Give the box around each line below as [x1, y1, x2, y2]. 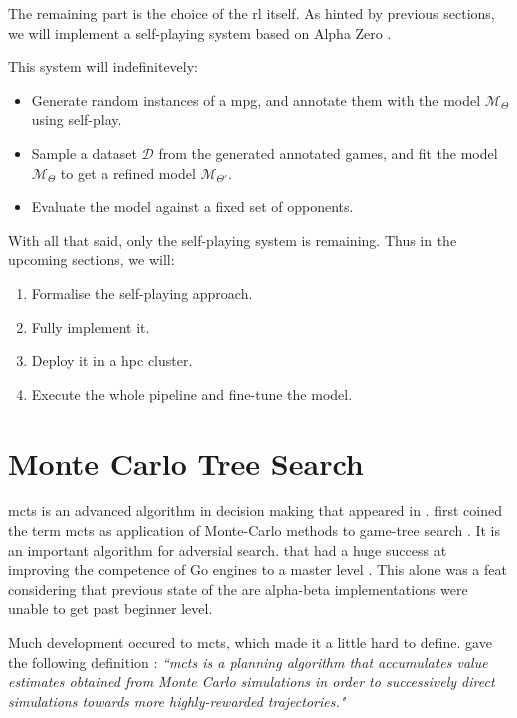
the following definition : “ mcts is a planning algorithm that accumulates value [8, 651, 488, 672]
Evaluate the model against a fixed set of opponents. [31, 196, 354, 217]
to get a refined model [60, 162, 196, 183]
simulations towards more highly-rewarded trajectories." [8, 690, 346, 711]
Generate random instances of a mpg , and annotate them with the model [31, 89, 481, 110]
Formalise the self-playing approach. [31, 282, 253, 303]
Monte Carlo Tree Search [8, 442, 364, 483]
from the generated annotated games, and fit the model [158, 142, 498, 163]
